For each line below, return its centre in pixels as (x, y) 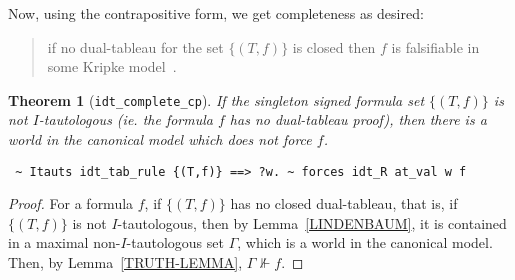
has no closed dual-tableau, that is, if (344, 203)
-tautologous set (175, 242)
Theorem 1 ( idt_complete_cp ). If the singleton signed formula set (216, 99)
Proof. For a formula (71, 203)
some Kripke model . (112, 66)
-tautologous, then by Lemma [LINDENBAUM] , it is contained (312, 222)
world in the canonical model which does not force (160, 139)
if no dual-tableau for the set (135, 46)
